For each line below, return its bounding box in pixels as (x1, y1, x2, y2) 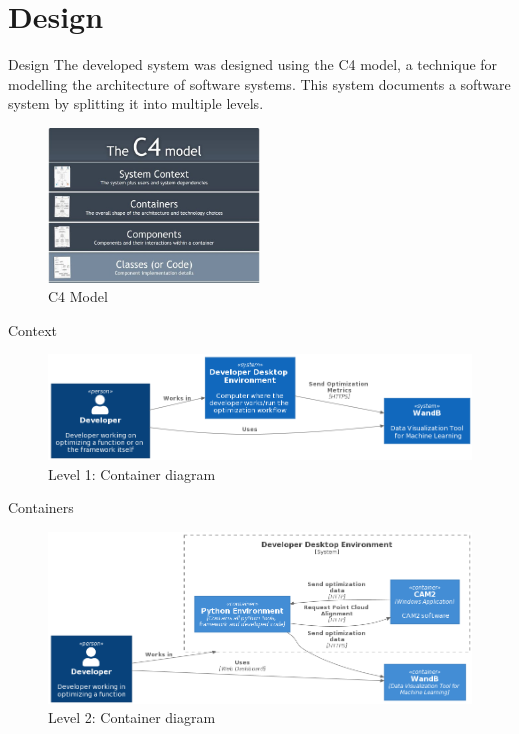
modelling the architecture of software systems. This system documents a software (8, 73, 511, 94)
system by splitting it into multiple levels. (8, 93, 264, 114)
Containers (8, 497, 74, 518)
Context (8, 319, 57, 340)
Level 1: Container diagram (48, 463, 216, 484)
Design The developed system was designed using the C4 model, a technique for (8, 54, 498, 75)
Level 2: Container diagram (48, 707, 216, 728)
